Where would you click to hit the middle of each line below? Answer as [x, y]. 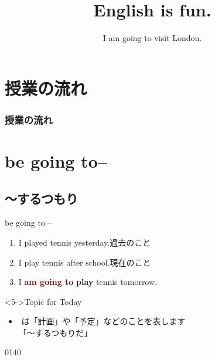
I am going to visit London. [152, 38]
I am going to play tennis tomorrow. [88, 282]
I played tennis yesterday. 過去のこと [85, 242]
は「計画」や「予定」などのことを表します [103, 321]
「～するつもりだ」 [55, 332]
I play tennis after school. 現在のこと [85, 262]
